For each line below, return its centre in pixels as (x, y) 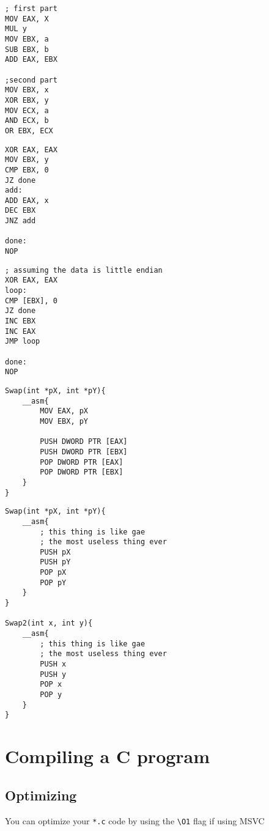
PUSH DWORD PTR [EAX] (84, 442)
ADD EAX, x (27, 200)
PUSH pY (55, 562)
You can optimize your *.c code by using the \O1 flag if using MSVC (135, 820)
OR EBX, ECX (29, 131)
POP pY (53, 582)
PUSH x (53, 664)
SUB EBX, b (27, 49)
